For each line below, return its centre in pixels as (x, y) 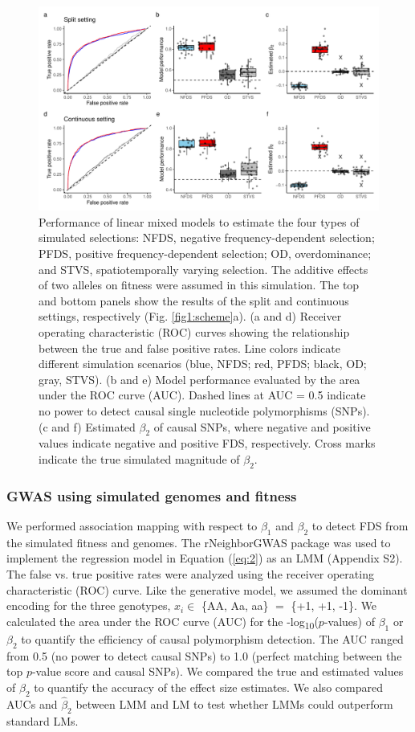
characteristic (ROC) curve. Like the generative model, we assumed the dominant (207, 589)
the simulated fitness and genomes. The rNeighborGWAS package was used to (199, 542)
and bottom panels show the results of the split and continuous (194, 300)
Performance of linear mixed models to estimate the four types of (199, 221)
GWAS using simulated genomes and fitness (152, 495)
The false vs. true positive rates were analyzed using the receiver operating (190, 573)
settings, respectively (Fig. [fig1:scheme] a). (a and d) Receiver (190, 316)
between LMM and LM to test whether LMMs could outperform (234, 703)
